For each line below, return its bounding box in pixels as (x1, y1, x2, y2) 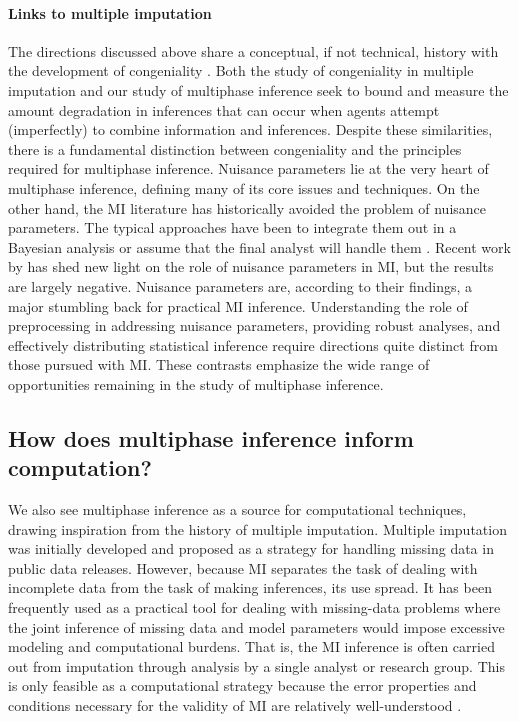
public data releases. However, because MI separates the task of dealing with (8, 557, 478, 578)
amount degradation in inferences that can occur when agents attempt (8, 99, 440, 120)
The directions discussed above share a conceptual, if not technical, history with (8, 40, 499, 61)
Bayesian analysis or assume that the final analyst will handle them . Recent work (8, 236, 511, 257)
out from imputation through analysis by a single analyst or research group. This (8, 655, 505, 676)
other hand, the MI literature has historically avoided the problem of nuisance (8, 197, 487, 218)
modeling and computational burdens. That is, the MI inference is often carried (8, 636, 495, 657)
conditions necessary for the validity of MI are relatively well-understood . (8, 695, 462, 716)
